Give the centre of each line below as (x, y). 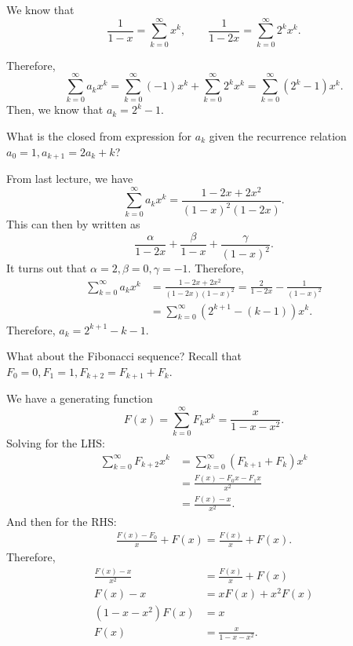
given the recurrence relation (278, 136)
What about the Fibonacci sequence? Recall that (124, 356)
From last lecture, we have (70, 179)
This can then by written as (73, 224)
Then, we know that (55, 109)
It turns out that (47, 268)
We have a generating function (80, 398)
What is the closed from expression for (99, 136)
